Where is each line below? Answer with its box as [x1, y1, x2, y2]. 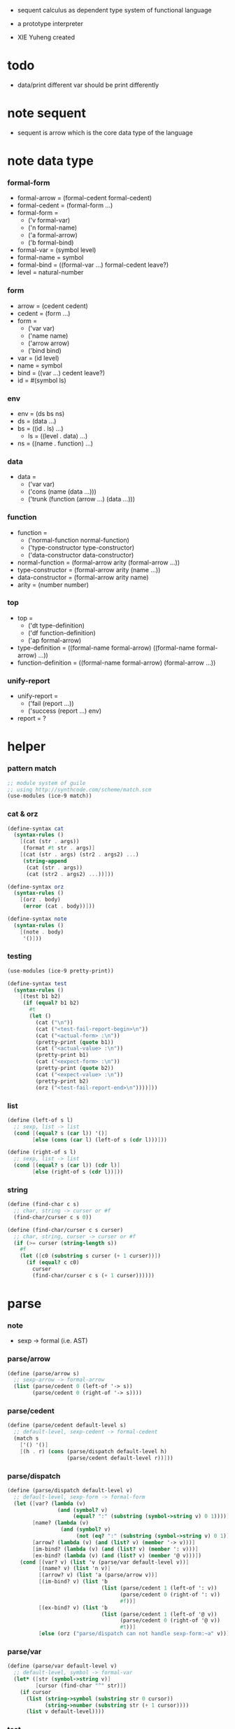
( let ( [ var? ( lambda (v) [13, 1500, 86, 1507]
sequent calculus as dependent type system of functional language [17, 6, 212, 14]
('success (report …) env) [27, 707, 102, 715]
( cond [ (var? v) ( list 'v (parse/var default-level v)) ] [20, 1558, 190, 1566]
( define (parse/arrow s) [7, 1370, 80, 1377]
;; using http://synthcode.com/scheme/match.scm [7, 786, 152, 793]
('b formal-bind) [27, 238, 74, 247]
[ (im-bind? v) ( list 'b [38, 1578, 108, 1585]
